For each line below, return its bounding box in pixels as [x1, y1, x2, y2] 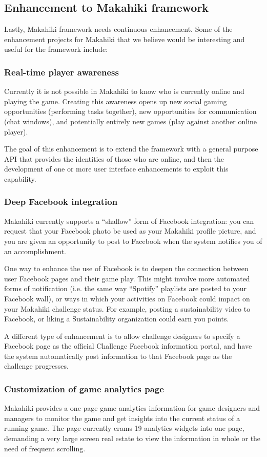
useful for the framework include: [4, 44, 108, 54]
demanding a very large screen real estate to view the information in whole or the [4, 433, 261, 444]
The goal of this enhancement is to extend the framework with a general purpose [4, 143, 258, 154]
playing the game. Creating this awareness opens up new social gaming [4, 96, 227, 106]
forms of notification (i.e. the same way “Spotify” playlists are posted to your [4, 283, 247, 294]
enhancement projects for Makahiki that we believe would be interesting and [4, 33, 245, 44]
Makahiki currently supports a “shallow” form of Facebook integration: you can [4, 215, 254, 226]
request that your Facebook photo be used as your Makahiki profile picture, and [4, 225, 256, 236]
